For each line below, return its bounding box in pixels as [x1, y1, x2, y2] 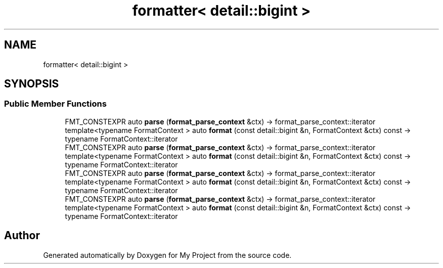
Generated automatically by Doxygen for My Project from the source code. [43, 250, 292, 259]
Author [4, 229, 40, 242]
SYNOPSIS [4, 77, 59, 91]
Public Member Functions [4, 99, 107, 109]
